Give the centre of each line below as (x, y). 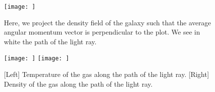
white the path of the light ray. (50, 41)
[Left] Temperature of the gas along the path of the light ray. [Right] (107, 74)
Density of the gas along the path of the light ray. (78, 83)
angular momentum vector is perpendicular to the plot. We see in (102, 32)
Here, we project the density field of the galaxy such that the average (107, 22)
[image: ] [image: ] (37, 59)
